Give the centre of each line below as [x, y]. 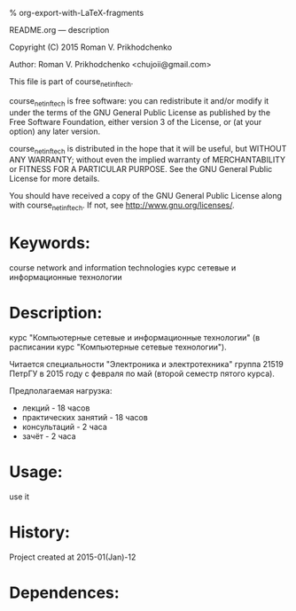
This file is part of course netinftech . [71, 82]
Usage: [36, 472]
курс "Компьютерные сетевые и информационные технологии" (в [135, 338]
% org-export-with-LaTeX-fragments [77, 13]
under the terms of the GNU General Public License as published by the [140, 112]
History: [40, 533]
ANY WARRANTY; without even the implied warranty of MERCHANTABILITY [148, 160]
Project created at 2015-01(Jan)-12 [73, 557]
